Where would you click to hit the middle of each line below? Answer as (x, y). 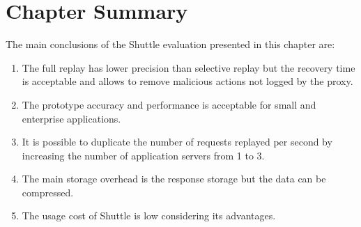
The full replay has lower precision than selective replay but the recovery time (189, 67)
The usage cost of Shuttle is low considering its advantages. (149, 216)
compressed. (48, 192)
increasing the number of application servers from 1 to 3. (143, 155)
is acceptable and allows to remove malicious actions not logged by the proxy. (187, 81)
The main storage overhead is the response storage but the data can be (174, 179)
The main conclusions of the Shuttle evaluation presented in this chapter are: (170, 44)
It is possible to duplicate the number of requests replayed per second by (177, 142)
